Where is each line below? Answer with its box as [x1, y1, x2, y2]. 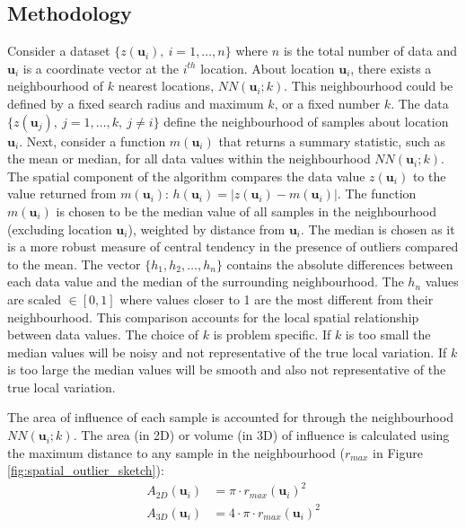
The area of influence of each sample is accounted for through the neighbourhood [7, 408, 453, 427]
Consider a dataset [7, 41, 110, 60]
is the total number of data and [283, 41, 457, 60]
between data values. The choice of [7, 325, 199, 344]
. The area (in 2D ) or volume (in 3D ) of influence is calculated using [73, 426, 450, 444]
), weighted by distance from [127, 219, 286, 238]
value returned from [7, 184, 117, 203]
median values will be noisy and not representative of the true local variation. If [7, 342, 447, 361]
